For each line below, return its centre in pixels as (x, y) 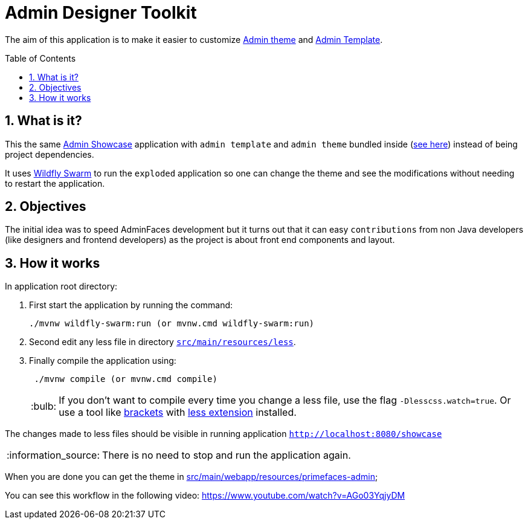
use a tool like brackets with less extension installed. (178, 412)
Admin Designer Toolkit (101, 13)
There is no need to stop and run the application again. (227, 455)
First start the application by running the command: (131, 305)
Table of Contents (40, 58)
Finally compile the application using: (103, 361)
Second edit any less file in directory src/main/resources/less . (163, 342)
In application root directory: (61, 286)
